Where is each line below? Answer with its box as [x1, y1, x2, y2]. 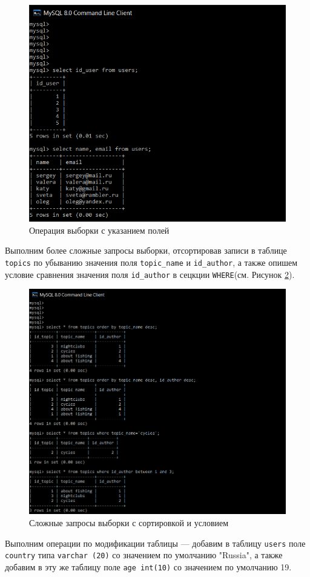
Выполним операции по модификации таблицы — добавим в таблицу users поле [5, 536, 306, 549]
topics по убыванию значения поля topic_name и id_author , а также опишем [5, 256, 298, 268]
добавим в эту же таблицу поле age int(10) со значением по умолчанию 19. [5, 560, 292, 573]
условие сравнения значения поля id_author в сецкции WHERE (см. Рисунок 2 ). [5, 268, 295, 280]
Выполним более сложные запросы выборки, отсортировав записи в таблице [5, 244, 287, 257]
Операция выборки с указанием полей [29, 223, 170, 236]
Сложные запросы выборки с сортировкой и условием [29, 516, 229, 529]
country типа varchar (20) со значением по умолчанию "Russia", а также [5, 549, 283, 561]
